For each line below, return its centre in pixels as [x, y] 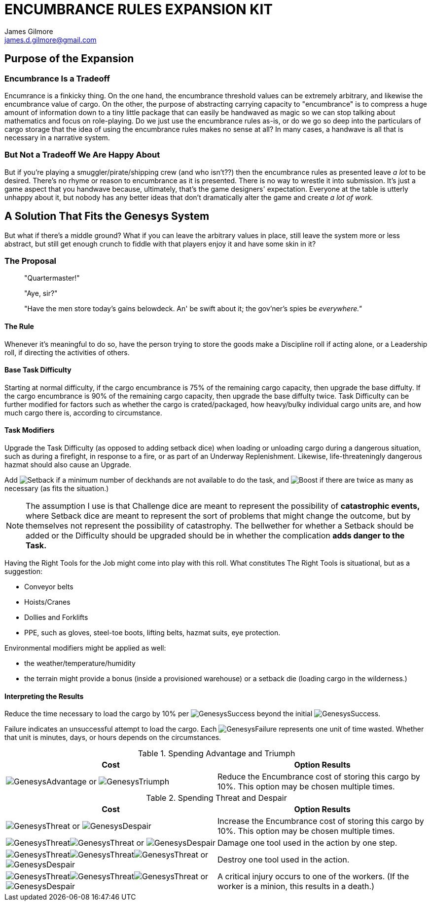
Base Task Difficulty [38, 370]
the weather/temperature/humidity [80, 663]
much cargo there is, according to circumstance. [83, 412]
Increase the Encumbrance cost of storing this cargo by [321, 821]
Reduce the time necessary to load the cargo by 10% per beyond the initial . [193, 714]
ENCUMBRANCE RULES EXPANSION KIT [139, 9]
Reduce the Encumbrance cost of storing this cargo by [319, 777]
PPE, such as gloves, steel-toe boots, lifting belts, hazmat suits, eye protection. [152, 632]
